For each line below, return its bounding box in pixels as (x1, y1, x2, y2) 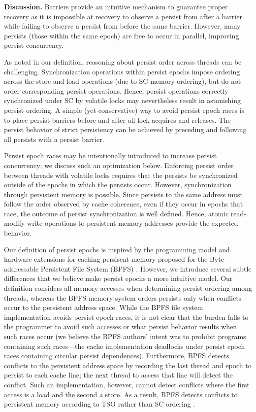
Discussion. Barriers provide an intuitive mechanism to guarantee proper (4, 1, 228, 11)
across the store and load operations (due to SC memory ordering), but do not (4, 76, 241, 86)
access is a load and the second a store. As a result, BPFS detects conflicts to (4, 389, 238, 399)
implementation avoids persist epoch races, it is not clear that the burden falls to (4, 311, 249, 322)
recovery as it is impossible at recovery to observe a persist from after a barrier (4, 11, 242, 21)
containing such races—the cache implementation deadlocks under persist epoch (4, 341, 245, 351)
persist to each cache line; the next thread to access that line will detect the (4, 370, 233, 380)
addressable (4, 263, 39, 274)
